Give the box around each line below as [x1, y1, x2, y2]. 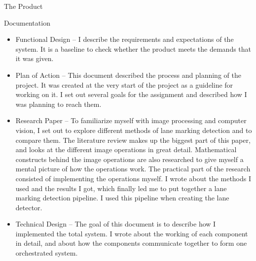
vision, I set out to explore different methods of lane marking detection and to [15, 125, 252, 135]
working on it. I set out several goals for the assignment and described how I [15, 89, 247, 99]
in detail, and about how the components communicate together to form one [15, 238, 247, 248]
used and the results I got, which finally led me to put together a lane [15, 183, 227, 193]
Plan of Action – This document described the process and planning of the [15, 69, 241, 80]
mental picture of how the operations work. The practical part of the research [15, 163, 251, 174]
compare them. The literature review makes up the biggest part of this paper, [15, 134, 251, 145]
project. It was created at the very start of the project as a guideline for [15, 79, 233, 90]
